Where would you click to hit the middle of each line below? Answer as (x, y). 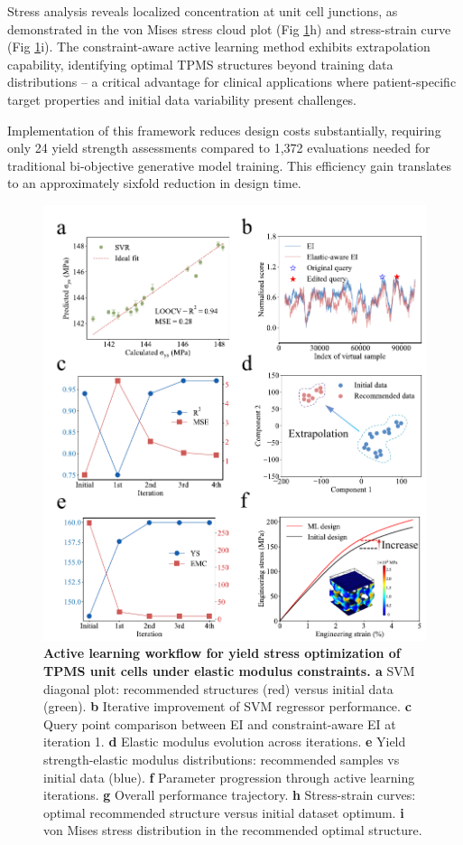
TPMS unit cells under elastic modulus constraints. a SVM (229, 671)
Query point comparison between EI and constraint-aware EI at (220, 723)
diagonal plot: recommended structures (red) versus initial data (218, 688)
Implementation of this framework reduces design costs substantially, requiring (224, 130)
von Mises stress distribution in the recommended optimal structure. (233, 830)
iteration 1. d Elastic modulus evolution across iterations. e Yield (225, 742)
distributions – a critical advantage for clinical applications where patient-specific (232, 82)
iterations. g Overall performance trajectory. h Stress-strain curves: (230, 795)
